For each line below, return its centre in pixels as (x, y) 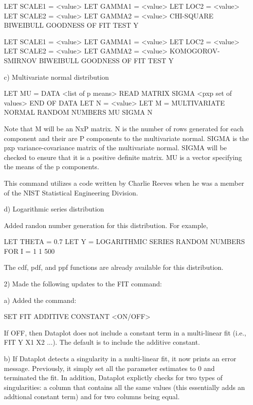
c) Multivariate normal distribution (56, 77)
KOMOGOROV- (195, 51)
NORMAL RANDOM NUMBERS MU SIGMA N (78, 112)
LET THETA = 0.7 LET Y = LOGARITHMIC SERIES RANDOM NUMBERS (125, 241)
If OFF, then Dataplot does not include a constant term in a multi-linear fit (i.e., (125, 332)
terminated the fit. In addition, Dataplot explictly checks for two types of (113, 378)
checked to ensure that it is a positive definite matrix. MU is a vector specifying (123, 157)
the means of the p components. (52, 167)
